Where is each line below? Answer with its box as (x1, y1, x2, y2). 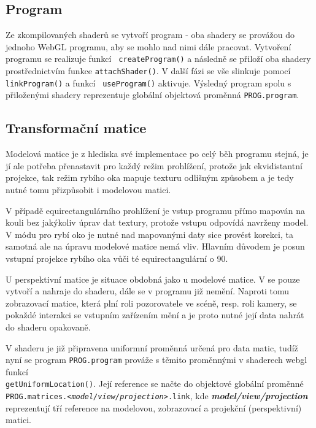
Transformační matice (6, 118, 147, 137)
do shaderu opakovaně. (6, 320, 91, 333)
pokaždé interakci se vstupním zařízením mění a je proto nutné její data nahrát (6, 308, 304, 321)
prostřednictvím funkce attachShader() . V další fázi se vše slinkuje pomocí (6, 64, 291, 77)
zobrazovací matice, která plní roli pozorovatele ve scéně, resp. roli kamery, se (6, 296, 297, 309)
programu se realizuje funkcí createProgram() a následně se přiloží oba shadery (6, 52, 311, 65)
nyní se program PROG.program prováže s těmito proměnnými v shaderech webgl (6, 353, 307, 366)
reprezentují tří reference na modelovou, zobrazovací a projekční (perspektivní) (6, 401, 302, 414)
